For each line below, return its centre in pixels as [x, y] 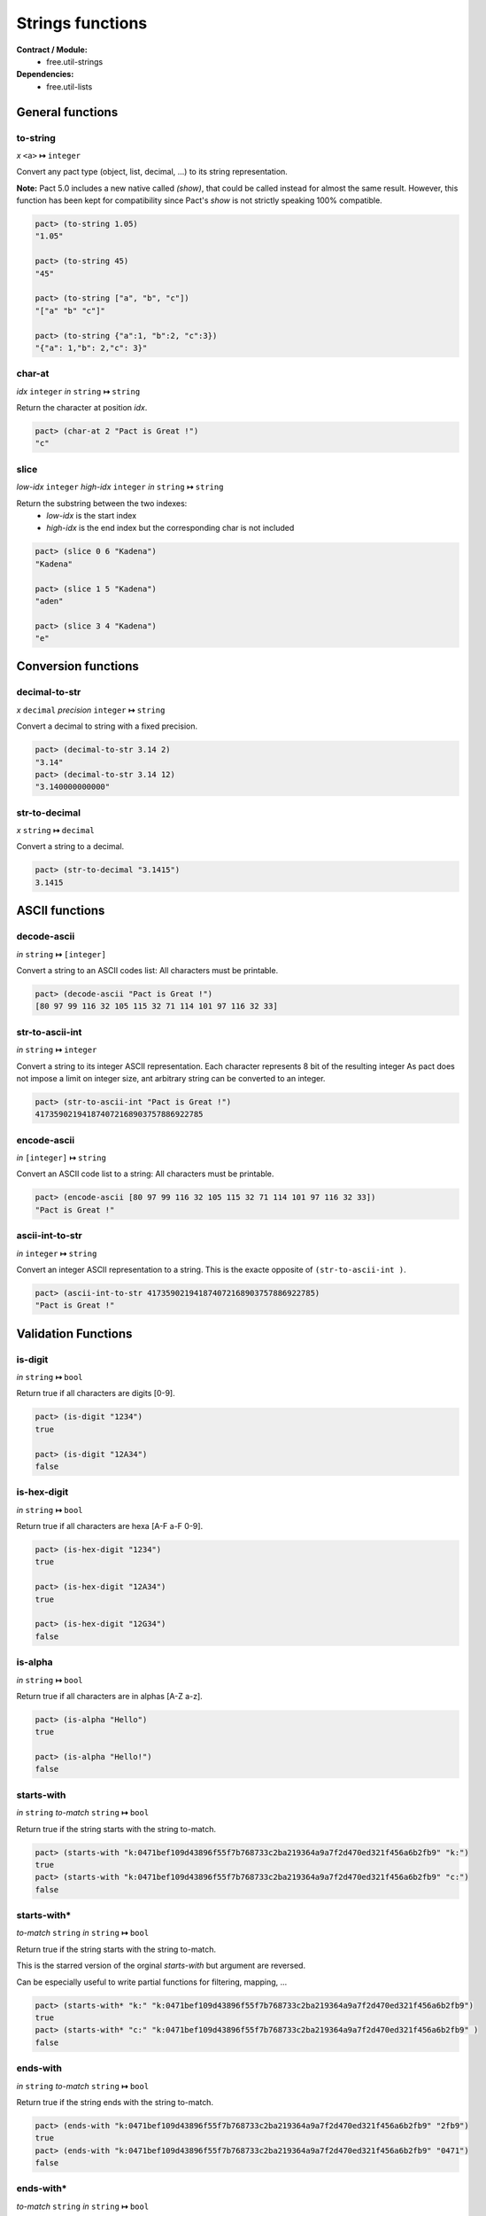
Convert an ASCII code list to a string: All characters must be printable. [145, 1174]
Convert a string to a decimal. [70, 847]
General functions [67, 112]
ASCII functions [61, 911]
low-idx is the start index [92, 515]
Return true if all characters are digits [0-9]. [96, 1393]
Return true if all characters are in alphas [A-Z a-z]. [109, 1696]
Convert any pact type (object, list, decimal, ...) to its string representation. [152, 172]
